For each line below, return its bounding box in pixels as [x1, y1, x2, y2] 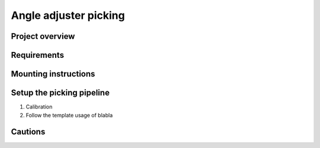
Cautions [11, 127, 46, 137]
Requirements [11, 50, 65, 60]
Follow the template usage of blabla [25, 111, 113, 119]
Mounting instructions [11, 69, 95, 79]
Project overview [11, 31, 75, 41]
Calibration [25, 103, 53, 110]
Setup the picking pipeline [11, 88, 110, 98]
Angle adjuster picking [11, 9, 125, 22]
